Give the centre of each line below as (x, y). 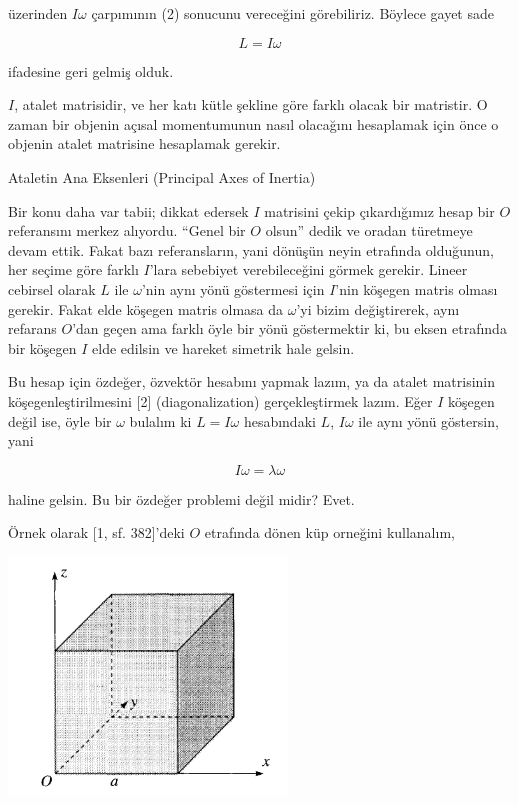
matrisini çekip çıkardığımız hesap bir (379, 210)
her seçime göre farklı (73, 269)
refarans (32, 328)
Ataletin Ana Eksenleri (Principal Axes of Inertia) (162, 176)
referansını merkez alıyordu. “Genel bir (127, 230)
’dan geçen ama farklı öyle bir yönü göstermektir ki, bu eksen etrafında (289, 328)
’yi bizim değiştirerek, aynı (378, 308)
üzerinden (38, 13)
